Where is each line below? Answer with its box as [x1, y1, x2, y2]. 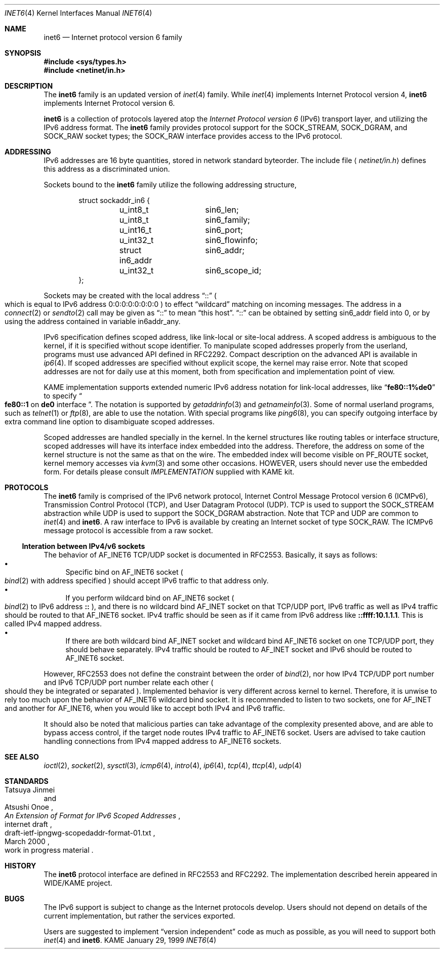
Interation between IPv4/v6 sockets [22, 542, 145, 550]
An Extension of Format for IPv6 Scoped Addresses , [5, 811, 181, 820]
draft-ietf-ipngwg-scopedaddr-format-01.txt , [5, 828, 155, 837]
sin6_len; [205, 205, 239, 215]
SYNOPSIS [5, 49, 42, 57]
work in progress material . [5, 846, 94, 854]
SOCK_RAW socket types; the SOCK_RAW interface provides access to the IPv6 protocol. [44, 132, 342, 140]
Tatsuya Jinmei [5, 785, 55, 794]
